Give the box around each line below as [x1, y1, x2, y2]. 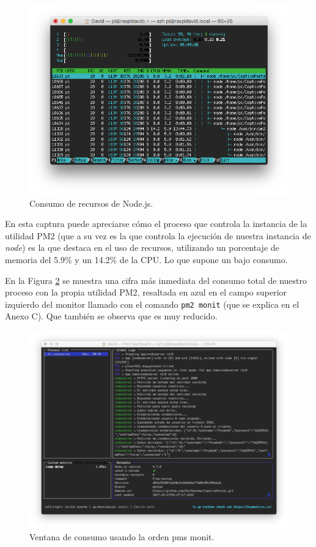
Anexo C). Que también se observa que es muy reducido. [5, 310, 218, 322]
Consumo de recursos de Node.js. [29, 196, 153, 209]
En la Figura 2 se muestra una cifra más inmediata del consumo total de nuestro [5, 273, 307, 286]
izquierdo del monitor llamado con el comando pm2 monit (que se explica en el [5, 297, 299, 310]
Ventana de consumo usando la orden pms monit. [29, 530, 215, 543]
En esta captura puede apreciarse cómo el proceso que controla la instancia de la [5, 217, 307, 230]
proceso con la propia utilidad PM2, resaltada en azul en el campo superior [5, 286, 287, 299]
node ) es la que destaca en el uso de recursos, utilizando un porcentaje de [5, 241, 279, 254]
